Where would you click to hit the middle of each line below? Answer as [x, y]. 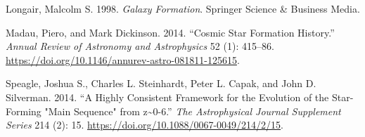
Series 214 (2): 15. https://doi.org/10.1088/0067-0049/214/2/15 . [145, 125]
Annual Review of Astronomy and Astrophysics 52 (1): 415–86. [140, 46]
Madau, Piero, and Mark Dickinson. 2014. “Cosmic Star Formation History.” [170, 32]
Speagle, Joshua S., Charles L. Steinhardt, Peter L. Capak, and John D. [161, 83]
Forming [24, 111]
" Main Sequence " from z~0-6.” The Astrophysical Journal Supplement [193, 111]
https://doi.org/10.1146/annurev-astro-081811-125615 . [123, 59]
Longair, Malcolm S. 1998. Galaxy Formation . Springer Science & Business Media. [183, 8]
